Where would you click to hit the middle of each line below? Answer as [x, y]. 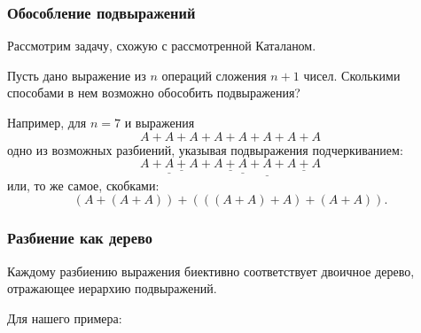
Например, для [47, 122]
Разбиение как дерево [80, 238]
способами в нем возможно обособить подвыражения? [154, 93]
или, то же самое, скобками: [83, 185]
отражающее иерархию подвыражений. [112, 288]
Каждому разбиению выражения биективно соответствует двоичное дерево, [211, 271]
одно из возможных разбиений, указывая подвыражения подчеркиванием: [205, 149]
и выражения [160, 122]
